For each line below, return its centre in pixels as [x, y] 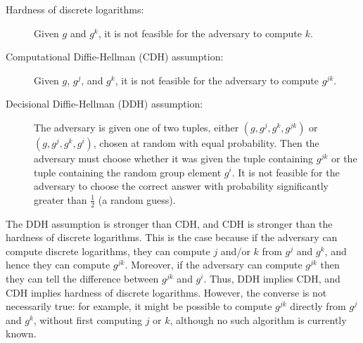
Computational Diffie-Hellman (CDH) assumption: [115, 57]
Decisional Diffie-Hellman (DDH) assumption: [104, 104]
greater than [60, 199]
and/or [235, 251]
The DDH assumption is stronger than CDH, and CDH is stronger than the [169, 223]
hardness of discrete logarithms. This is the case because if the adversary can [172, 237]
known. [21, 334]
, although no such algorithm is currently [258, 319]
